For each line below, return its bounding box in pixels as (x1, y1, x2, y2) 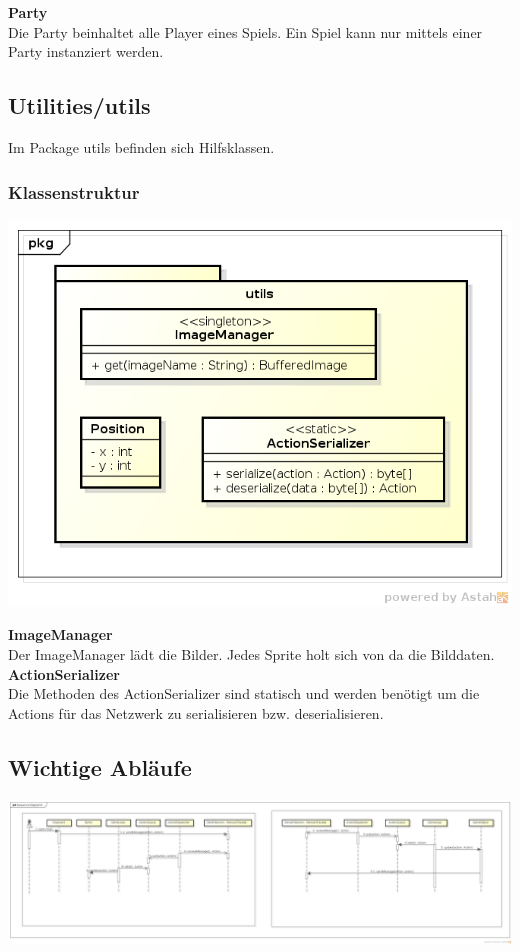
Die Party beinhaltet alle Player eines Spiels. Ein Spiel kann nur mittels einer (8, 21, 483, 42)
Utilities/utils (8, 90, 151, 121)
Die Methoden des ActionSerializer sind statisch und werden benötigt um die (8, 683, 480, 704)
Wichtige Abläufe (8, 751, 192, 782)
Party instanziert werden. (8, 41, 164, 62)
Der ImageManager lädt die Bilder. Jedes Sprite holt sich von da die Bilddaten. (8, 644, 495, 665)
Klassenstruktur (8, 179, 140, 204)
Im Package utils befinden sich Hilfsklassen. (8, 136, 275, 157)
